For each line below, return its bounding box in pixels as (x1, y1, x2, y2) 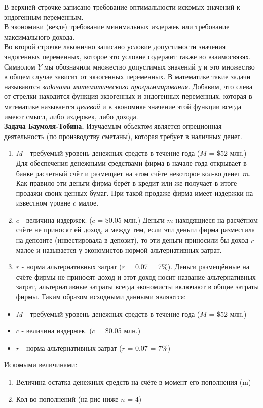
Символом (4, 61, 35, 72)
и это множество (204, 61, 255, 72)
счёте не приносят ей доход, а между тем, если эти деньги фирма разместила (16, 224, 255, 235)
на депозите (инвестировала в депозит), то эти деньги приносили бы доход (16, 234, 249, 245)
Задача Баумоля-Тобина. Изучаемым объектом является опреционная (4, 121, 222, 131)
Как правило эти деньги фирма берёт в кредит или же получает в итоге (16, 178, 237, 188)
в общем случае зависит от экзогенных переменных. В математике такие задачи (4, 71, 251, 82)
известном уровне (16, 197, 71, 208)
